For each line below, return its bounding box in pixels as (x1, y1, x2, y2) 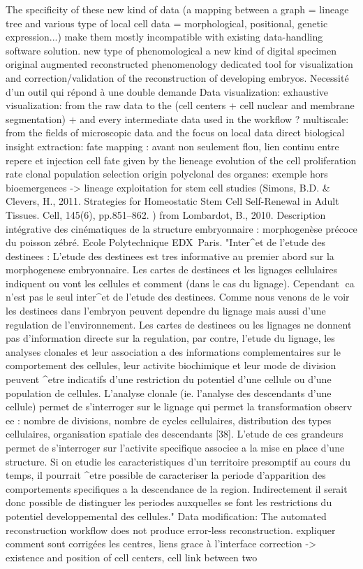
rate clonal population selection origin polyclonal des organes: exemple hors (6, 166, 328, 181)
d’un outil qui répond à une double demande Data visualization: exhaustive (6, 84, 329, 99)
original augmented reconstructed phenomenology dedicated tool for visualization (6, 57, 353, 71)
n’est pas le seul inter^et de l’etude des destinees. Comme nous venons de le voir (6, 289, 350, 304)
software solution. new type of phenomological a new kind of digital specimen (6, 43, 336, 57)
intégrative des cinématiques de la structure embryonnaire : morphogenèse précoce (6, 221, 357, 236)
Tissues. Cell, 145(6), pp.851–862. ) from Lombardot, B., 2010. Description (6, 207, 326, 222)
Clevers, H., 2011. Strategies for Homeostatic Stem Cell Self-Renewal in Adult (6, 194, 339, 208)
